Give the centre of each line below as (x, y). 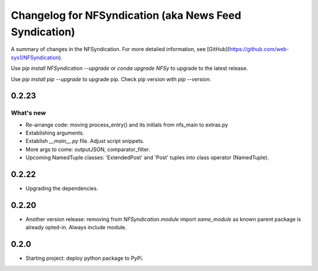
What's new (29, 113)
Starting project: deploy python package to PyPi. (85, 258)
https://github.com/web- (259, 49)
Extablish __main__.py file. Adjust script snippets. (85, 141)
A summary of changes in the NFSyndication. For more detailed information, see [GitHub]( (120, 49)
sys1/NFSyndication (35, 57)
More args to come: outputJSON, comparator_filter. (88, 149)
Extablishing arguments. (55, 133)
